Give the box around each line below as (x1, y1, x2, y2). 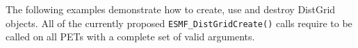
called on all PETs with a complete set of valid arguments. (6, 29, 255, 44)
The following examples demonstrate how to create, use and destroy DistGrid (6, 2, 336, 16)
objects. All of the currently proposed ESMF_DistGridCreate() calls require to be (6, 15, 352, 30)
